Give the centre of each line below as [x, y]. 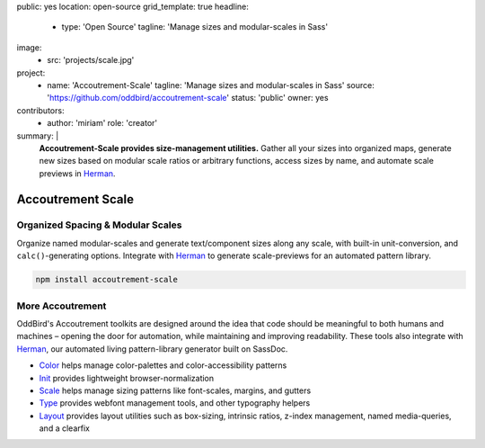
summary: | [38, 136]
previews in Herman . [77, 173]
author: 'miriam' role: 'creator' [102, 123]
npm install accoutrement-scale [107, 280]
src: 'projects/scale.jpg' [91, 60]
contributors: [40, 110]
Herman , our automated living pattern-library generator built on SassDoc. [152, 349]
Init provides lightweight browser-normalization [127, 378]
